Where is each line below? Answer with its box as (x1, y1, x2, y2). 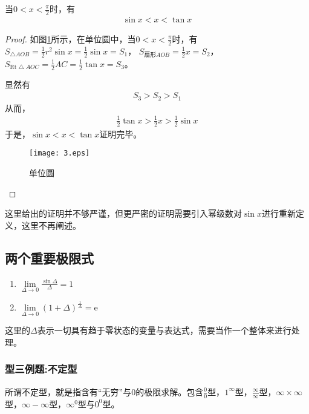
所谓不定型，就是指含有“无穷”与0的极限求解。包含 (5, 385, 204, 398)
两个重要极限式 (5, 248, 94, 267)
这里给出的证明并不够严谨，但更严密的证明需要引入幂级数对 (5, 207, 242, 220)
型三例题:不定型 (5, 361, 77, 376)
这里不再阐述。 (21, 218, 81, 231)
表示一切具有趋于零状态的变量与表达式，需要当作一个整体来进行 (37, 324, 291, 337)
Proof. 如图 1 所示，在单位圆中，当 (5, 32, 136, 45)
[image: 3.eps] (29, 149, 90, 158)
